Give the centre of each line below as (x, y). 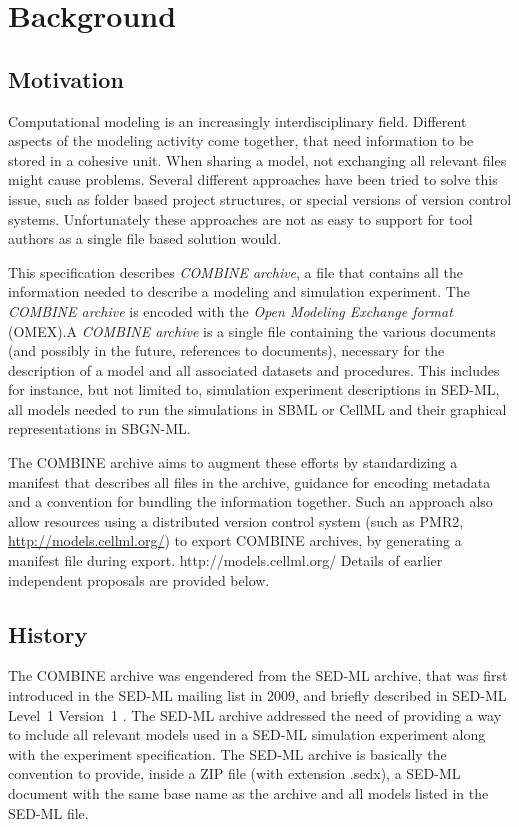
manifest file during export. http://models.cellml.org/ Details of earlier (225, 560)
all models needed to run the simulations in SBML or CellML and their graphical (257, 408)
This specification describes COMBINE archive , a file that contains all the (235, 271)
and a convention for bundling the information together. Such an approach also (250, 501)
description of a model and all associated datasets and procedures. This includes (254, 369)
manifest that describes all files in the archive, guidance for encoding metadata (249, 481)
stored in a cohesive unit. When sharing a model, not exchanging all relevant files (257, 159)
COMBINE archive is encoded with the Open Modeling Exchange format (230, 310)
